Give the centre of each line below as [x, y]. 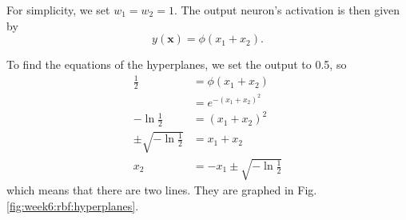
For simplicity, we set [58, 10]
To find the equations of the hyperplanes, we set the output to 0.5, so [177, 64]
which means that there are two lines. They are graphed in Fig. [162, 190]
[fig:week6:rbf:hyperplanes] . [73, 205]
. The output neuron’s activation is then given [287, 10]
